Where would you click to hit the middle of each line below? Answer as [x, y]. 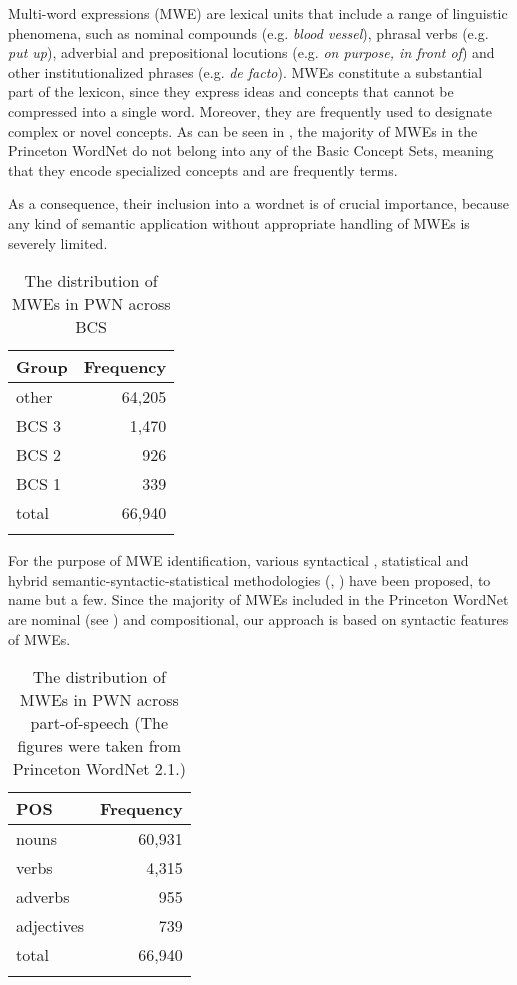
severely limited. [58, 242]
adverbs [43, 897]
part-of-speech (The [99, 723]
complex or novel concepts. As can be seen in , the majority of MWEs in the [243, 130]
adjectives [50, 926]
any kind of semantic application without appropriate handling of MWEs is [239, 222]
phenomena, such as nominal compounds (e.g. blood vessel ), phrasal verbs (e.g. [248, 32]
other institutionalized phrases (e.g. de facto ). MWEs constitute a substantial [245, 71]
